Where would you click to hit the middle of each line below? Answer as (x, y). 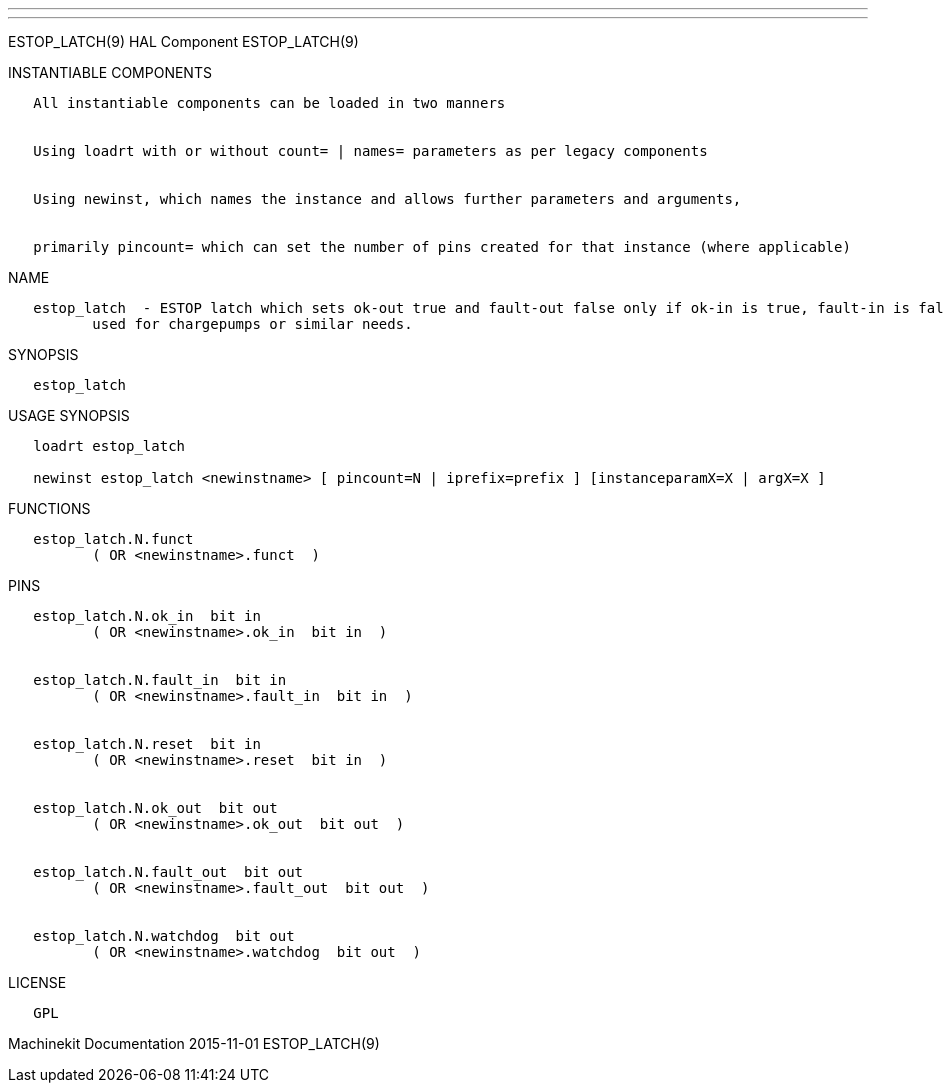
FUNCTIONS (49, 508)
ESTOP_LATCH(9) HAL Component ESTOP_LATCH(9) (183, 41)
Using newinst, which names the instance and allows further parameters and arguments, (387, 199)
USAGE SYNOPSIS (69, 415)
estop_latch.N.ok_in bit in (147, 616)
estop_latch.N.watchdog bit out (164, 936)
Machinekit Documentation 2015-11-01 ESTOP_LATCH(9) (194, 1043)
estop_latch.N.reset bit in (147, 744)
